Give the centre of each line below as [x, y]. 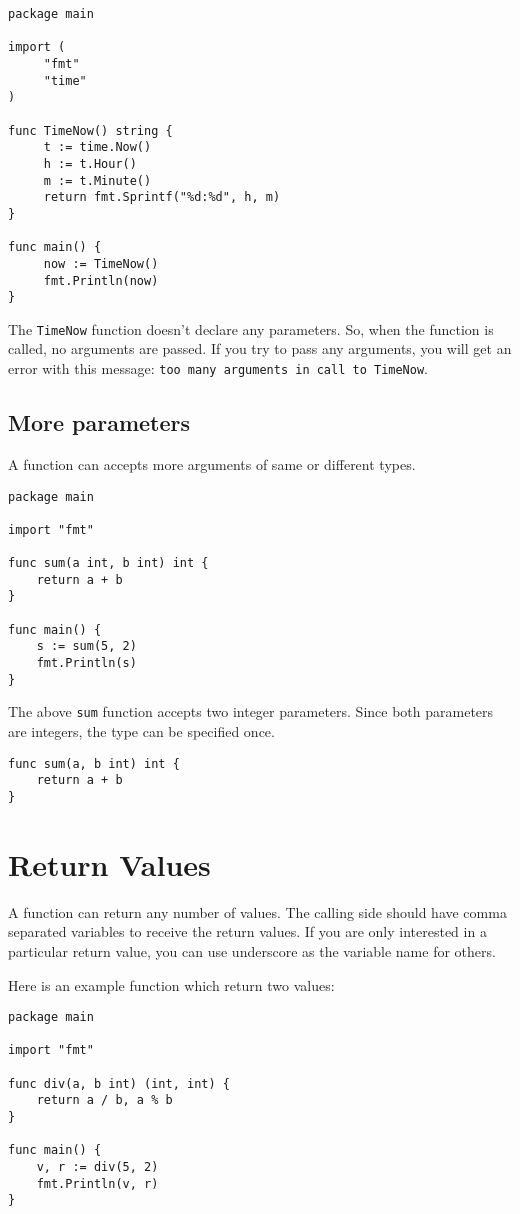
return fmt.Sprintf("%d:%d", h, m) [162, 197]
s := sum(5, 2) [86, 646]
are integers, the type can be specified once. [141, 731]
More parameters [99, 422]
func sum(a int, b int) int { [108, 563]
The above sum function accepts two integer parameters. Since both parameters [251, 711]
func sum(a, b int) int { [94, 763]
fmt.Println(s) [86, 663]
